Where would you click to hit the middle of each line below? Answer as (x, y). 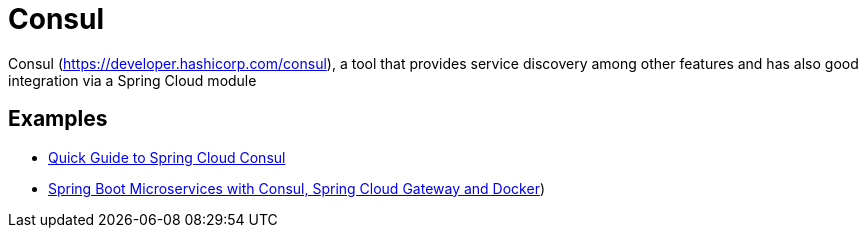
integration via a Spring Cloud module (132, 80)
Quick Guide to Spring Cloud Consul (167, 157)
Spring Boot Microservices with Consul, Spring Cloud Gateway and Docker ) (297, 188)
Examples (58, 119)
